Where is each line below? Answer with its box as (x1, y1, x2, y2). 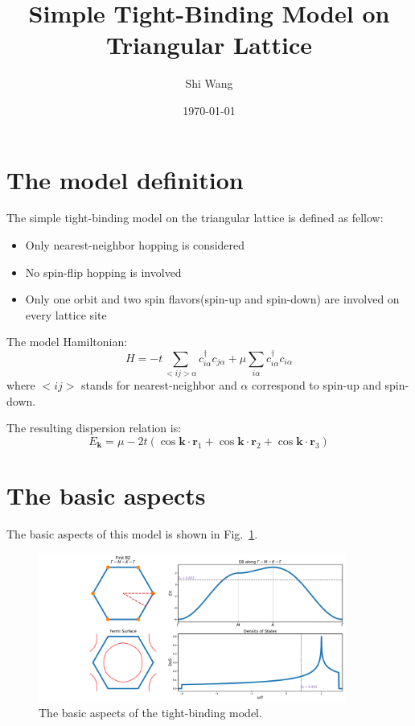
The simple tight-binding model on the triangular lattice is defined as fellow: (6, 209, 384, 226)
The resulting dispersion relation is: (6, 419, 182, 436)
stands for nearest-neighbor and (81, 377, 237, 394)
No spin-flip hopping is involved (25, 263, 182, 280)
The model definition (6, 163, 244, 196)
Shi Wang (185, 75, 233, 92)
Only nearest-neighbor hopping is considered (25, 237, 245, 254)
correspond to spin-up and (252, 377, 381, 394)
